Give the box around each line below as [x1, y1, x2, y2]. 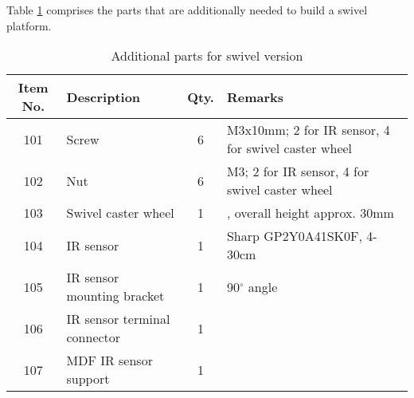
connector [66, 328, 121, 347]
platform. [6, 17, 52, 33]
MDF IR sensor [66, 351, 153, 370]
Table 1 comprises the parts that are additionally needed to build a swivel [6, 2, 368, 18]
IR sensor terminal [66, 309, 170, 329]
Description [66, 87, 141, 106]
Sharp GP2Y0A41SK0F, [226, 227, 362, 246]
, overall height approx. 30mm [226, 203, 394, 223]
